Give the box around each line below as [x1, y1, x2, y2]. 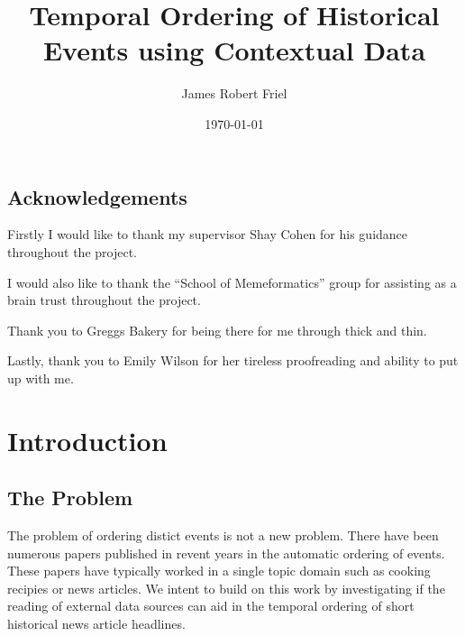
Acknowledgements [7, 182, 187, 210]
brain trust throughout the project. [7, 290, 201, 309]
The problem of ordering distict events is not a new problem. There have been [7, 526, 439, 545]
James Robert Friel [181, 84, 287, 103]
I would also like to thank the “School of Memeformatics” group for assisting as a [7, 272, 457, 291]
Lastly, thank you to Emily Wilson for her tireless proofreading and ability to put [7, 351, 459, 370]
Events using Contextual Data [42, 32, 426, 69]
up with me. [7, 368, 74, 387]
